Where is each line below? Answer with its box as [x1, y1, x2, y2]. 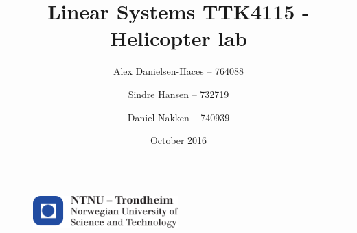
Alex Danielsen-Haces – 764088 [113, 64, 244, 78]
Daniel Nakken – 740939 [127, 110, 230, 124]
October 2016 [150, 133, 207, 147]
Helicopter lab [110, 24, 247, 52]
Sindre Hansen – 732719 [128, 86, 229, 101]
